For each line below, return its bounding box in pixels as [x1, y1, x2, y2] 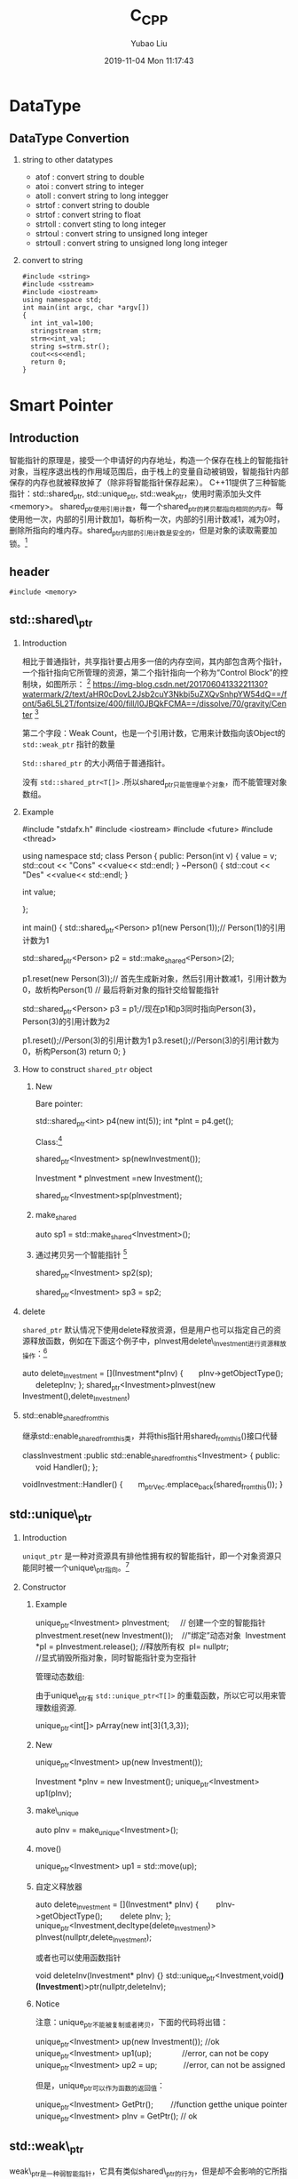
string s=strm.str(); [30, 342, 111, 351]
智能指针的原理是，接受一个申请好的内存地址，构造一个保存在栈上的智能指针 [9, 455, 289, 466]
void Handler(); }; [35, 1462, 98, 1472]
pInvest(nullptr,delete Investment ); [35, 1931, 153, 1944]
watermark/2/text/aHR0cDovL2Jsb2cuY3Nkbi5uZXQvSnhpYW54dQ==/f [21, 688, 287, 699]
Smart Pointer [9, 395, 114, 415]
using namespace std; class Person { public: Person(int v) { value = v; [21, 851, 278, 861]
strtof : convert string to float [35, 210, 142, 220]
